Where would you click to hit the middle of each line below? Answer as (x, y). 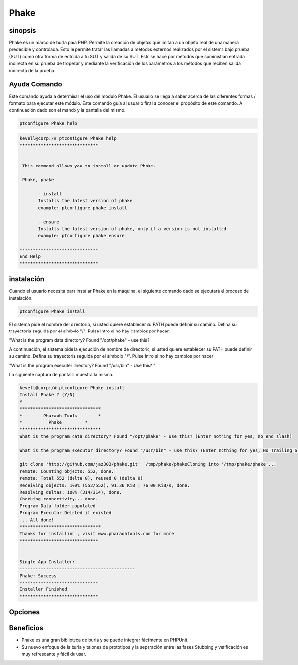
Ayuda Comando (36, 84)
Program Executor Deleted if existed (66, 513)
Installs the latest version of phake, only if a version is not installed (132, 228)
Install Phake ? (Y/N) (47, 395)
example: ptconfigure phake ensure (81, 236)
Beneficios (26, 628)
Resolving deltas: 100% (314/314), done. (71, 492)
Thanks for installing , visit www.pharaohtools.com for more (97, 534)
